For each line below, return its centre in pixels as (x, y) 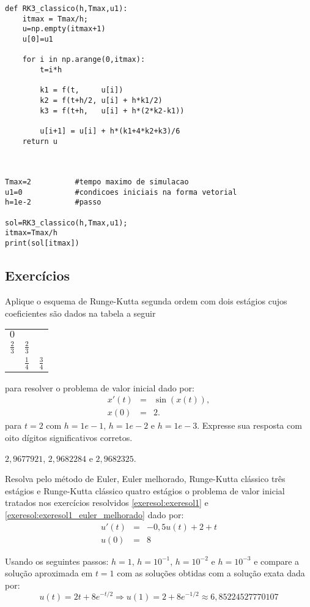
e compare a (277, 561)
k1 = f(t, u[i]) (82, 90)
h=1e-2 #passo (53, 202)
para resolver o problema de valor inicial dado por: (100, 387)
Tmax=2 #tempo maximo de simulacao (97, 182)
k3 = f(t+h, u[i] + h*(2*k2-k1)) (112, 111)
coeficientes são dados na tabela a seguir (80, 313)
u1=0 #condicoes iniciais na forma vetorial (121, 192)
